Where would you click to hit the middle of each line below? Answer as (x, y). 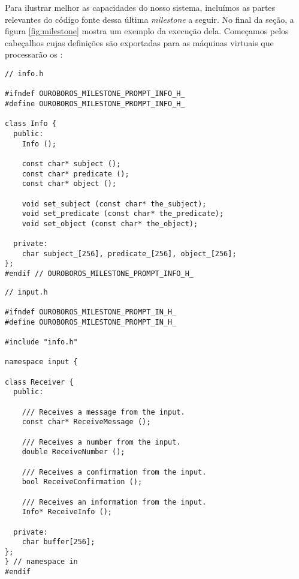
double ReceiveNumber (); (73, 452)
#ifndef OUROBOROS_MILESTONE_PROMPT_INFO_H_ (95, 94)
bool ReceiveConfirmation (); (82, 482)
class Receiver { (39, 382)
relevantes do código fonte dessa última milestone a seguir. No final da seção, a (149, 19)
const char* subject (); (71, 163)
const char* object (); (69, 184)
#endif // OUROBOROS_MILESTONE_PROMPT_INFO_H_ (99, 274)
